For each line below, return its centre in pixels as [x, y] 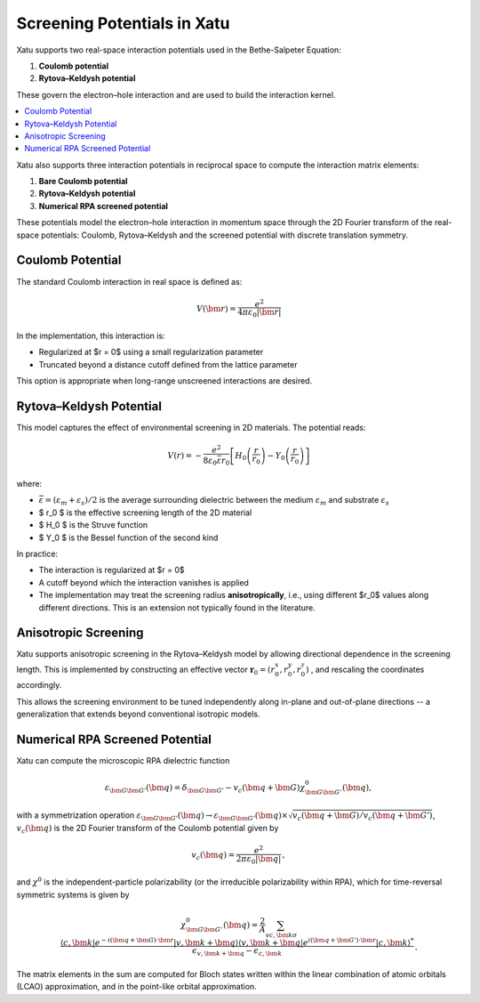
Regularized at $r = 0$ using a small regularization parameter [151, 352]
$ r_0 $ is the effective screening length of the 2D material [145, 513]
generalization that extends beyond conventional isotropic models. [138, 714]
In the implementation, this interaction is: [91, 335]
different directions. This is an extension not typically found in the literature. [177, 607]
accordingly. [39, 685]
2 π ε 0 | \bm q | [259, 860]
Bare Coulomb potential [83, 182]
